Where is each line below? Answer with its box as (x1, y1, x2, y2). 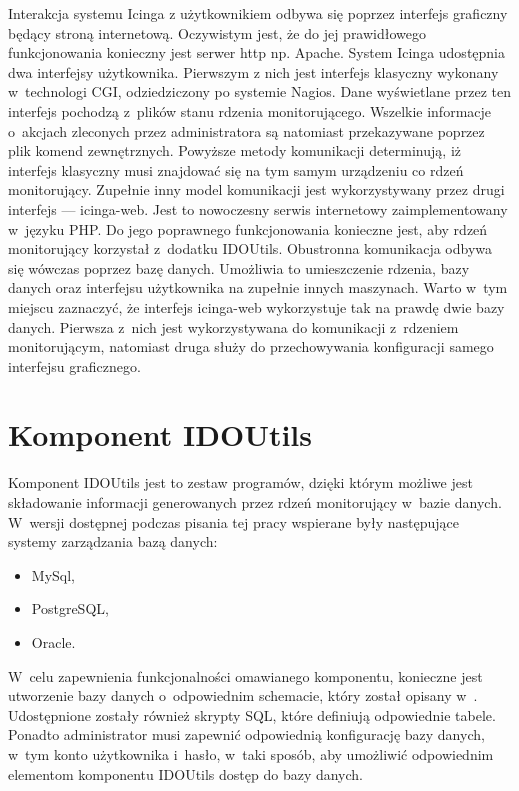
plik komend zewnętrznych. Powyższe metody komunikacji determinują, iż (8, 140, 461, 161)
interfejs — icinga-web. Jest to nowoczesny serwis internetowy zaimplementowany (8, 198, 508, 219)
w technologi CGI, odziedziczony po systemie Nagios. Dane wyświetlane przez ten (8, 81, 512, 102)
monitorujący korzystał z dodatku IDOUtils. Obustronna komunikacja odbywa (8, 238, 493, 259)
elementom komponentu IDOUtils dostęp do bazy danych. (8, 763, 364, 784)
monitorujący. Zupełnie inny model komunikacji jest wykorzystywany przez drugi (8, 179, 505, 200)
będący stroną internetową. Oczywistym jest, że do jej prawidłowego (8, 22, 427, 43)
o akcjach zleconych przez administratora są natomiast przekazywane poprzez (8, 120, 485, 141)
